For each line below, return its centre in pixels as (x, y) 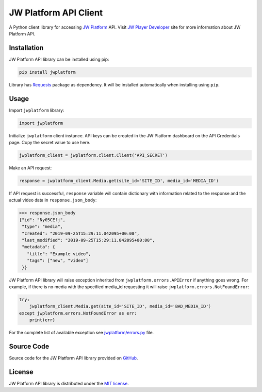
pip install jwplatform (48, 72)
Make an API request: (30, 168)
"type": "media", (42, 227)
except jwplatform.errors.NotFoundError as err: (78, 313)
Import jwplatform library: (37, 110)
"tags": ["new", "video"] (58, 261)
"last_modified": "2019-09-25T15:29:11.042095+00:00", (89, 240)
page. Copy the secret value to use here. (50, 143)
